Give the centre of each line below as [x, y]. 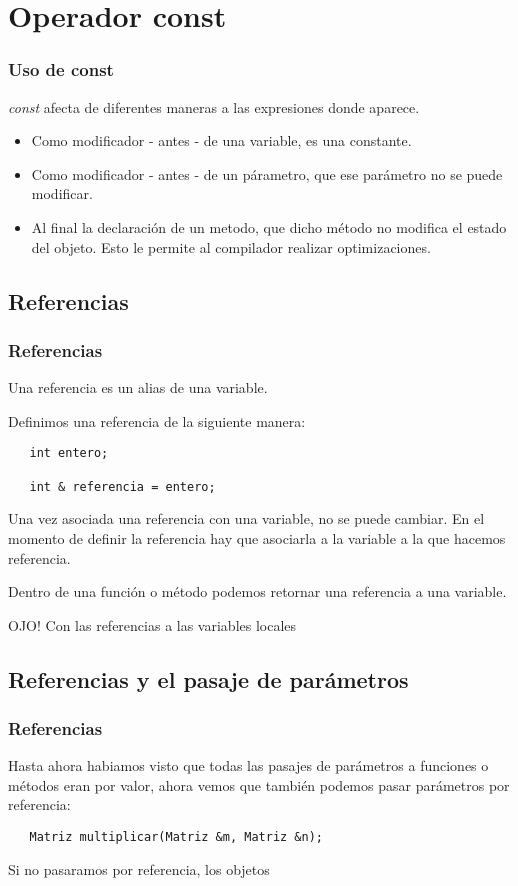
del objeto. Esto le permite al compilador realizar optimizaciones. [231, 246]
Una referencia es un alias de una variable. [138, 387]
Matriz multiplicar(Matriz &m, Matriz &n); [176, 837]
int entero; [69, 453]
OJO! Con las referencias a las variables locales [152, 624]
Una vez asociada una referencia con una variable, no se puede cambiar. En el [246, 518]
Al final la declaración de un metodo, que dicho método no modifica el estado [269, 226]
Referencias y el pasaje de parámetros [208, 678]
